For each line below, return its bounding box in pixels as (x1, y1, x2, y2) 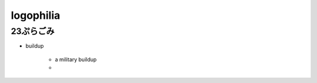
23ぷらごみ (11, 26, 55, 36)
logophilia (11, 9, 60, 22)
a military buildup (55, 56, 97, 63)
